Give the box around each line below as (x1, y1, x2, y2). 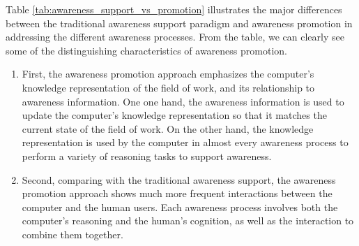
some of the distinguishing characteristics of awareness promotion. (6, 43, 287, 57)
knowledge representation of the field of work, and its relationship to (22, 80, 315, 94)
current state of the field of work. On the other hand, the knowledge (22, 121, 314, 136)
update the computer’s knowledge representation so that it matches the (22, 108, 327, 122)
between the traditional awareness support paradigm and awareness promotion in (6, 15, 353, 30)
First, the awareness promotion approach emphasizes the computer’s (22, 66, 314, 81)
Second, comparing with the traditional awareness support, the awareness (22, 172, 336, 187)
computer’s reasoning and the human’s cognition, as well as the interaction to (22, 213, 354, 228)
